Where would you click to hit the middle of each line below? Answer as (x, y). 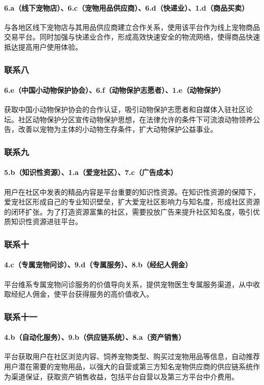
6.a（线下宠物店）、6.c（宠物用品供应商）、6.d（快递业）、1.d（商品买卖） (126, 7)
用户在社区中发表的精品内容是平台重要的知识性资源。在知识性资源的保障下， (132, 191)
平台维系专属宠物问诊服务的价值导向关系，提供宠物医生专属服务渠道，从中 (128, 284)
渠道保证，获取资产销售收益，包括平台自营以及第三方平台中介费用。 (125, 376)
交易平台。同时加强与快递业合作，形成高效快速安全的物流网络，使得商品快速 (132, 37)
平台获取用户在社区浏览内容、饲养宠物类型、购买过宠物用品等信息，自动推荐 (132, 356)
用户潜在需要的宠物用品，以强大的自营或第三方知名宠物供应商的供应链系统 (128, 366)
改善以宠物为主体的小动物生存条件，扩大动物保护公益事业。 (118, 129)
